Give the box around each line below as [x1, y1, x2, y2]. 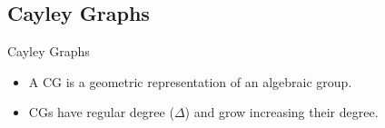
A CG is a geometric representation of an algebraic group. [28, 72, 352, 91]
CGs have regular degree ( [28, 103, 174, 122]
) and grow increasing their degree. [184, 103, 379, 122]
